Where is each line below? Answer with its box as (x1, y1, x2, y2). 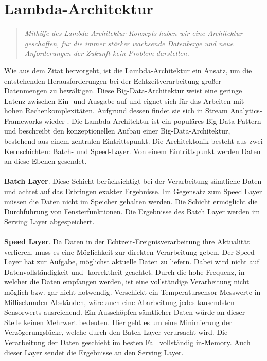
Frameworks (4, 115, 42, 126)
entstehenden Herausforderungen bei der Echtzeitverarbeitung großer (4, 75, 221, 86)
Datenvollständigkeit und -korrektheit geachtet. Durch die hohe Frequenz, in (4, 266, 245, 277)
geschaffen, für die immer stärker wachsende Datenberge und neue (24, 37, 234, 48)
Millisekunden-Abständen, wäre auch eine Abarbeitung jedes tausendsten (4, 296, 235, 307)
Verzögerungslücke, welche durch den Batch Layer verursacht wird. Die (4, 327, 228, 337)
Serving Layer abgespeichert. (4, 216, 95, 226)
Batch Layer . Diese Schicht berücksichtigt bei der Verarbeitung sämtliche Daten (4, 176, 262, 186)
